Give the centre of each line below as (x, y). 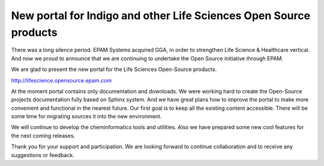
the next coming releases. (43, 136)
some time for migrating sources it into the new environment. (86, 116)
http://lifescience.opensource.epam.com (61, 80)
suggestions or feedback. (43, 155)
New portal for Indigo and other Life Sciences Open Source (161, 16)
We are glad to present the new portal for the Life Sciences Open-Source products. (114, 69)
